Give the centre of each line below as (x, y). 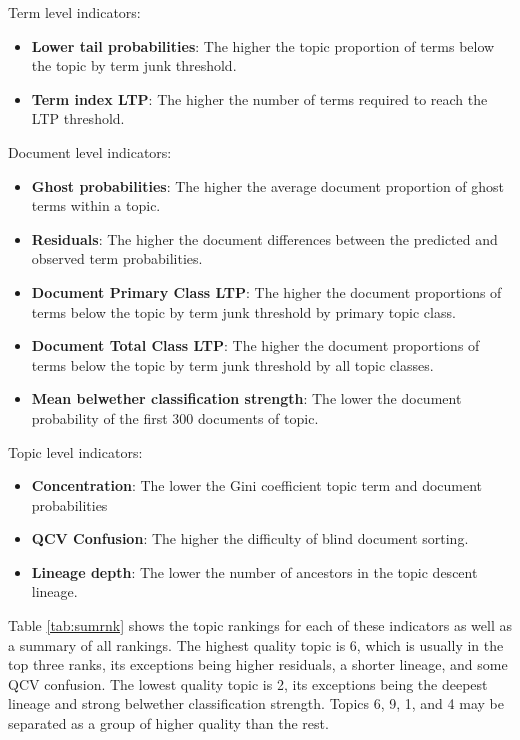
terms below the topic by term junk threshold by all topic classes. (232, 364)
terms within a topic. (96, 205)
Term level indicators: (74, 12)
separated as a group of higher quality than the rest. (168, 723)
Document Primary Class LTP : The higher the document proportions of (266, 291)
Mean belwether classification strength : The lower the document (246, 398)
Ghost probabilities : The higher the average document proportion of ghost (268, 185)
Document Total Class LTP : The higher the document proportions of (255, 345)
